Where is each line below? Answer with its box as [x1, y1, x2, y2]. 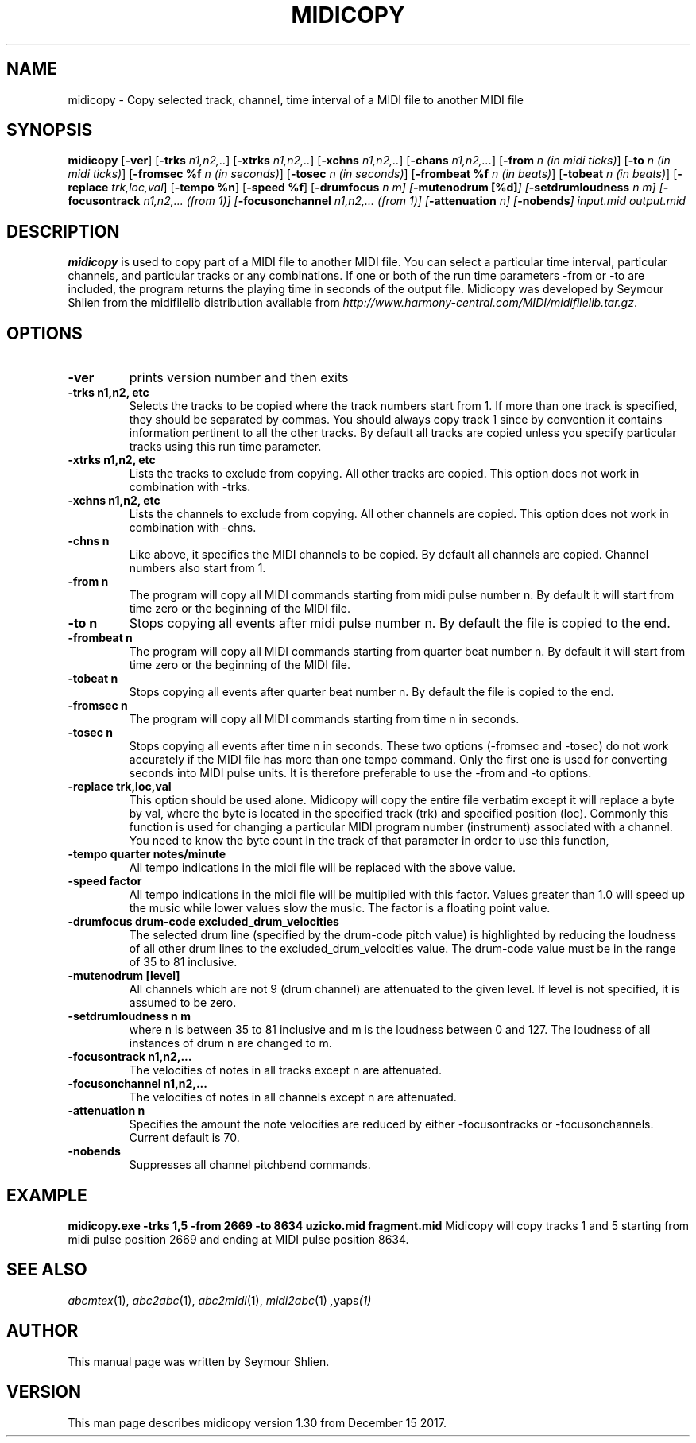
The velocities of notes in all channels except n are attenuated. [129, 1090, 457, 1104]
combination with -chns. [129, 520, 257, 535]
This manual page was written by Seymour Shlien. [68, 1354, 330, 1368]
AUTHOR [6, 1321, 79, 1341]
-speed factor [68, 874, 142, 888]
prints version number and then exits [129, 369, 349, 386]
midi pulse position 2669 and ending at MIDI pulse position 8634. [68, 1232, 409, 1246]
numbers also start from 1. [129, 561, 266, 575]
